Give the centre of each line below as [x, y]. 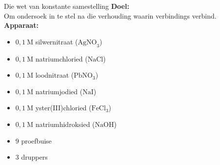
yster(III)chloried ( [63, 108]
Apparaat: [21, 25]
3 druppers [31, 157]
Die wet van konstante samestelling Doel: [67, 6]
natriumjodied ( [59, 91]
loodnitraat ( [55, 75]
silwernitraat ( [57, 41]
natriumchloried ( [61, 58]
